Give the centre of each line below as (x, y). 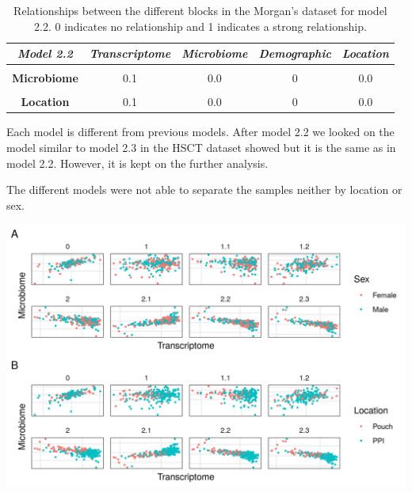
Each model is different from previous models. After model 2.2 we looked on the (200, 132)
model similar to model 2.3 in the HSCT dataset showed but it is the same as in (201, 148)
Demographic (295, 53)
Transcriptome (130, 53)
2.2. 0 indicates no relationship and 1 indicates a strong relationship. (200, 26)
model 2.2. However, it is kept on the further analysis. (137, 163)
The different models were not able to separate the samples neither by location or (204, 190)
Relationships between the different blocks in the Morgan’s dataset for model (200, 10)
